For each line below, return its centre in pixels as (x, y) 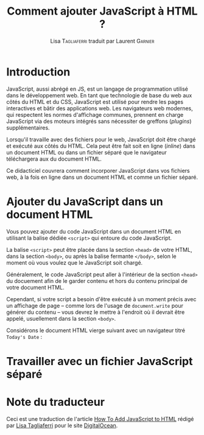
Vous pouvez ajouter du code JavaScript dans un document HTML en (94, 231)
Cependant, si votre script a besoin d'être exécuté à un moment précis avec (101, 299)
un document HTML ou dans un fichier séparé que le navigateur (87, 152)
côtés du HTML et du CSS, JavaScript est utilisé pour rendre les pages (95, 102)
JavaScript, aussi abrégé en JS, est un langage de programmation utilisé (97, 89)
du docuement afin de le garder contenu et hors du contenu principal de (97, 280)
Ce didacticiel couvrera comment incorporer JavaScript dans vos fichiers (98, 170)
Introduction (38, 72)
